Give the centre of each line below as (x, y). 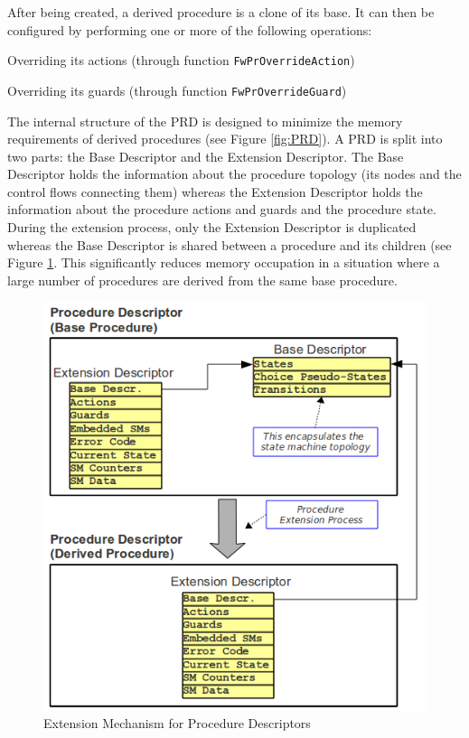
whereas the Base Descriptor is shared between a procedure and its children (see (230, 244)
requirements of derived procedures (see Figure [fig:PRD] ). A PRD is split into (225, 139)
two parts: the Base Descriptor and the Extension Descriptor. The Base (206, 156)
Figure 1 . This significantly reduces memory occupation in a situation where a (224, 262)
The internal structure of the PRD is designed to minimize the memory (205, 121)
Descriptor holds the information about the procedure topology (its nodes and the (234, 174)
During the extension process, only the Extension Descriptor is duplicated (212, 227)
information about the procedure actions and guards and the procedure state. (222, 209)
